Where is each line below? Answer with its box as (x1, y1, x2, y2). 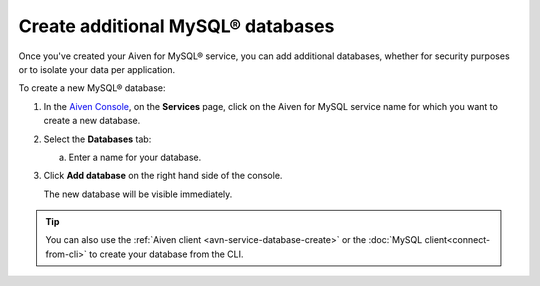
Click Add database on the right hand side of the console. (43, 170, 283, 182)
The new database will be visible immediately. (43, 188, 233, 200)
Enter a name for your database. (68, 151, 202, 163)
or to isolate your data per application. (18, 63, 176, 75)
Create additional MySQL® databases (18, 15, 335, 37)
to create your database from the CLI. (88, 248, 244, 260)
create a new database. (43, 115, 141, 127)
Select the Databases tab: (43, 133, 152, 145)
